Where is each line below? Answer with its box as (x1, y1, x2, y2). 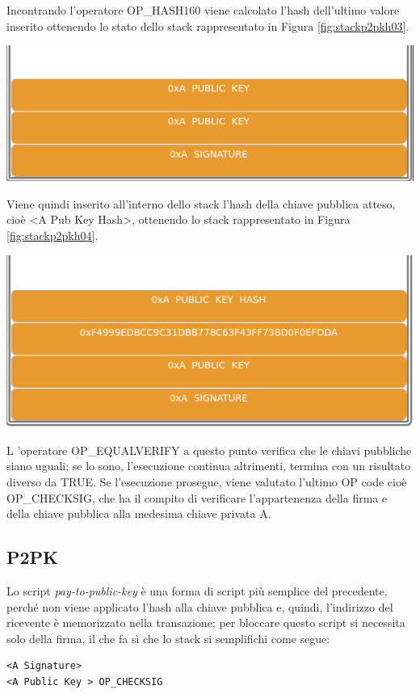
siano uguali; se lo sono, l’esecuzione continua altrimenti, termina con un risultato (6, 457, 411, 474)
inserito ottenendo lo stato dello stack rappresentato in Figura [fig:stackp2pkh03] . (6, 17, 409, 34)
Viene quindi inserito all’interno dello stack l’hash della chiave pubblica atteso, (6, 195, 396, 212)
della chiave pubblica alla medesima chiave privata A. (6, 505, 271, 522)
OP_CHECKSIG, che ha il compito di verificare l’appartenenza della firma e (6, 489, 388, 506)
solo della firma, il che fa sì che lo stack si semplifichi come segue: (6, 629, 330, 646)
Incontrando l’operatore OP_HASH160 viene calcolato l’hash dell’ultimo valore (6, 2, 400, 18)
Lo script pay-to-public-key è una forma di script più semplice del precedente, (6, 583, 388, 599)
